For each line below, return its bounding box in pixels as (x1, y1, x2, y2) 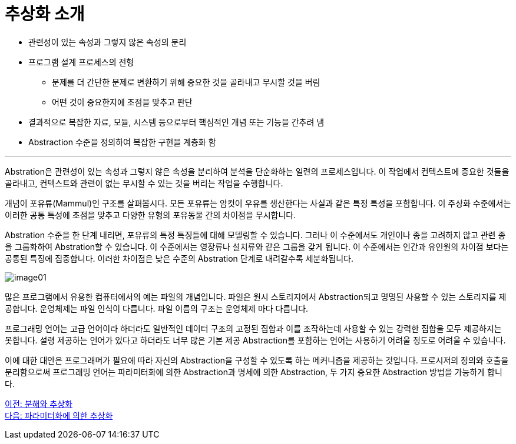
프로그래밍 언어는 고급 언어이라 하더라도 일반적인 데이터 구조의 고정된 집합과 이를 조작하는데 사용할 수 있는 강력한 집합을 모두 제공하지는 (5, 323, 502, 333)
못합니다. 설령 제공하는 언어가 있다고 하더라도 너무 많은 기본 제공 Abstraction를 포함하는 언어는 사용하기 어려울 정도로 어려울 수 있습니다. (5, 335, 506, 345)
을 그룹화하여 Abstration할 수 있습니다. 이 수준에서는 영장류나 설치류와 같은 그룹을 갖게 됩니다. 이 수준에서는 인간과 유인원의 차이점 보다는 (5, 241, 509, 252)
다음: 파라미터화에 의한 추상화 (5, 410, 113, 420)
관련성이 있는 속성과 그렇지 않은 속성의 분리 (28, 36, 187, 47)
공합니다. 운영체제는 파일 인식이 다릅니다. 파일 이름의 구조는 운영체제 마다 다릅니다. (5, 303, 309, 313)
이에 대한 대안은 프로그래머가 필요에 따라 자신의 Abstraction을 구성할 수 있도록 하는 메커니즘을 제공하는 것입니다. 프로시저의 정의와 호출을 (5, 355, 509, 365)
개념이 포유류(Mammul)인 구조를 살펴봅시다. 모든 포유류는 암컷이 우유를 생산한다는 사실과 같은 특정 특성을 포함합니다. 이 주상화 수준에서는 (5, 198, 511, 208)
